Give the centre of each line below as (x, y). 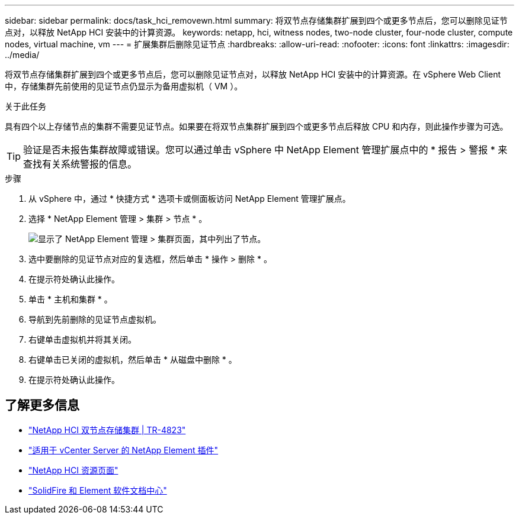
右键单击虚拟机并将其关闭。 (82, 339)
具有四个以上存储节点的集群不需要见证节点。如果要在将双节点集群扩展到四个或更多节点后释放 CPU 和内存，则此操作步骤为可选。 (257, 126)
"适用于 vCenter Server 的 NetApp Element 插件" (124, 450)
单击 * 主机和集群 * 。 (71, 299)
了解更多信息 (42, 405)
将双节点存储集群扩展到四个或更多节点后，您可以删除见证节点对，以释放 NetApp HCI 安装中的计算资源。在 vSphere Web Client (253, 74)
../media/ (22, 55)
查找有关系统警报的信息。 (80, 164)
